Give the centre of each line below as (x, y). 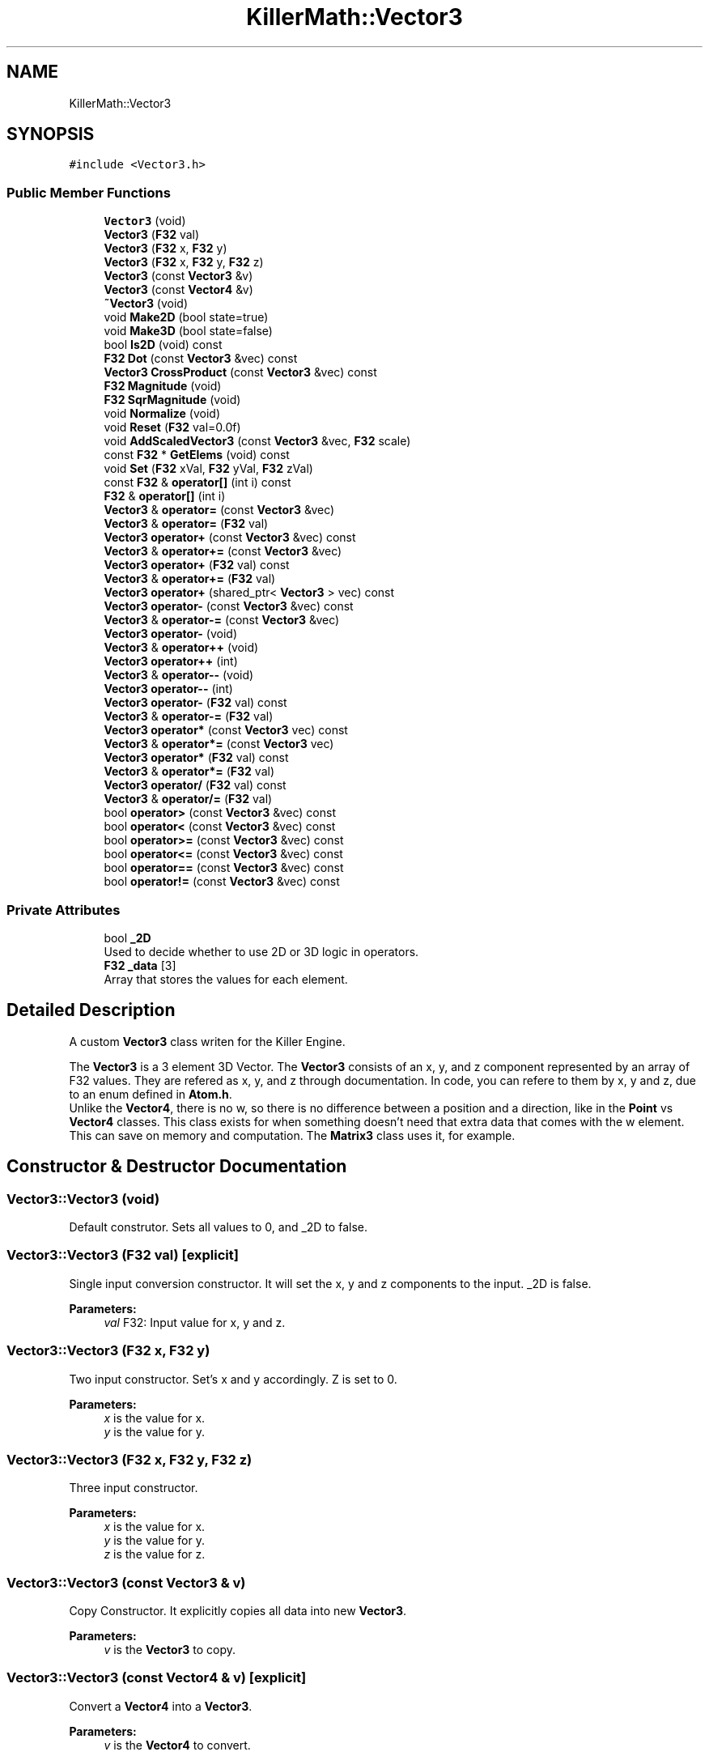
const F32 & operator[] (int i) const (197, 483)
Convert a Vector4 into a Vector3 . (161, 1706)
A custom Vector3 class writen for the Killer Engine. (207, 1041)
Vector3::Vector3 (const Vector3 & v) (126, 1582)
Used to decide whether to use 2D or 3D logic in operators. (261, 951)
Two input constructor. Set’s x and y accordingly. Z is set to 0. (233, 1379)
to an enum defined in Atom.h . (151, 1094)
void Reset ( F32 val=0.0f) (172, 427)
